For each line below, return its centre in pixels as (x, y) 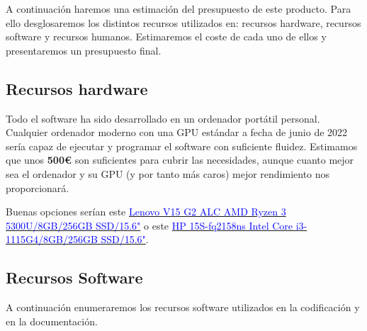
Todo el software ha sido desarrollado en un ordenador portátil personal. (163, 118)
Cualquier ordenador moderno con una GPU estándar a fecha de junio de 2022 (177, 132)
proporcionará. (38, 187)
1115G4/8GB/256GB (52, 239)
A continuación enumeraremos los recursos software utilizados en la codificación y (183, 307)
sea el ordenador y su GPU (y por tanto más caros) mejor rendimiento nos (168, 173)
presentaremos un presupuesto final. (84, 50)
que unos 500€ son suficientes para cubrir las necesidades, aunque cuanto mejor (180, 160)
